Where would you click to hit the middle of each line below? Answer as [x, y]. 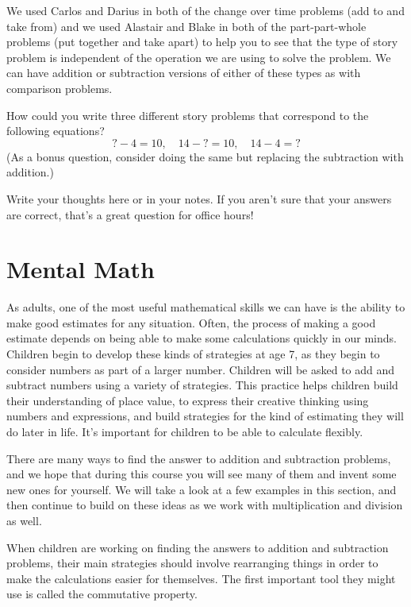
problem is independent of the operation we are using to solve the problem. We [199, 57]
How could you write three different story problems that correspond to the [188, 115]
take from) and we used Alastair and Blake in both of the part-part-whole [186, 26]
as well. [24, 520]
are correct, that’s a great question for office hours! [130, 214]
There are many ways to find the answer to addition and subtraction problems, [199, 458]
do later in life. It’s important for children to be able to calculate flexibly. [185, 431]
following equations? [56, 131]
